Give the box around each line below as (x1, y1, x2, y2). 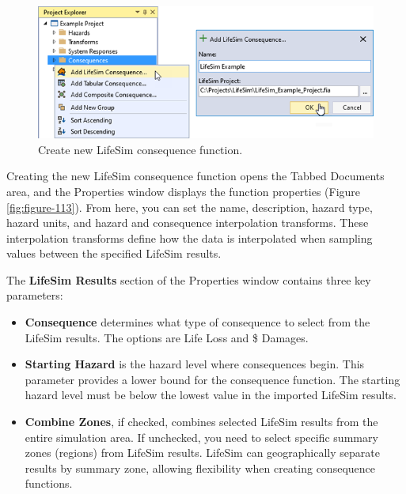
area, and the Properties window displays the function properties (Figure (6, 183, 361, 199)
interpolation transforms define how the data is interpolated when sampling (6, 229, 373, 246)
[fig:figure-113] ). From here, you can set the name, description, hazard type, (6, 198, 373, 215)
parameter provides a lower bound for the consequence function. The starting (25, 371, 400, 387)
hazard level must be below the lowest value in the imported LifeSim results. (25, 387, 397, 403)
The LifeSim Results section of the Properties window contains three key (6, 271, 371, 288)
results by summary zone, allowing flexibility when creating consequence (25, 459, 375, 476)
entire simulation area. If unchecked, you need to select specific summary (25, 428, 378, 445)
